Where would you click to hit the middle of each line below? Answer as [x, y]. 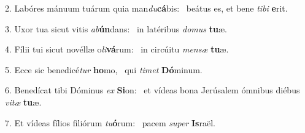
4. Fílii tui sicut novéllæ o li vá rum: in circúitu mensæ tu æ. [117, 49]
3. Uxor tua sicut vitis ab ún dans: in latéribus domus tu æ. [116, 28]
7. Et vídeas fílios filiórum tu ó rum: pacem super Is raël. [110, 122]
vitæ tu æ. [23, 102]
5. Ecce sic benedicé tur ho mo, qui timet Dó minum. [104, 69]
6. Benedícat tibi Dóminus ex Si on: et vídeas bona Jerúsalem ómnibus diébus [152, 90]
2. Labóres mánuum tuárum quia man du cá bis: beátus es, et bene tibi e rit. [146, 8]
